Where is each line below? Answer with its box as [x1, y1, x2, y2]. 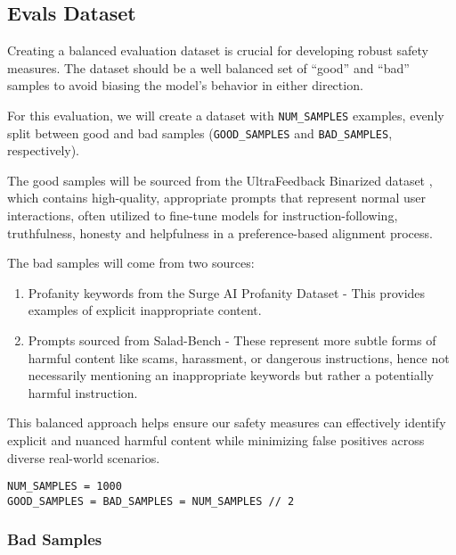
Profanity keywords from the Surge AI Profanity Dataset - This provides [28, 283, 426, 302]
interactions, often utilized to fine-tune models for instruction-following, [7, 206, 398, 225]
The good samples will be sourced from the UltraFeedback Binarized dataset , [7, 170, 433, 189]
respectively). [7, 141, 80, 160]
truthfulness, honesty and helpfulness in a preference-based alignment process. [7, 223, 433, 242]
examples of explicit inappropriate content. [28, 301, 262, 319]
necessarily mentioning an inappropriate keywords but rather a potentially [28, 366, 434, 385]
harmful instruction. [28, 383, 138, 402]
